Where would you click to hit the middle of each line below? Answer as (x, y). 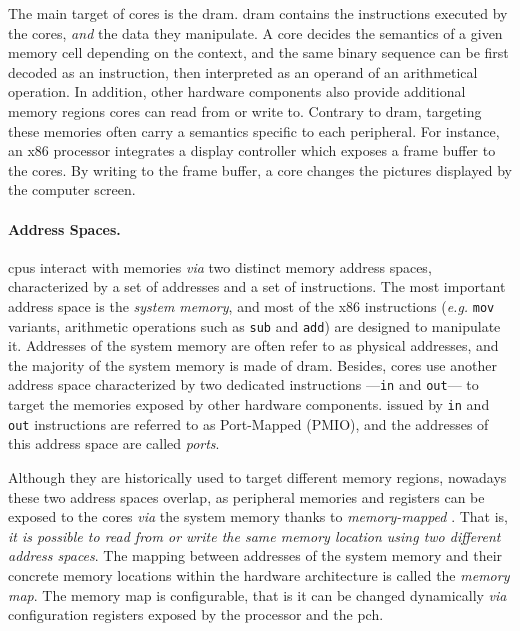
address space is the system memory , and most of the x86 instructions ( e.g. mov (251, 305)
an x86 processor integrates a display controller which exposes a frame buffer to (252, 150)
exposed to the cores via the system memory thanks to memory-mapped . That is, (258, 516)
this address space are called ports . (114, 443)
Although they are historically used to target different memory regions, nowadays (257, 476)
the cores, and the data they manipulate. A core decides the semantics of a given (255, 32)
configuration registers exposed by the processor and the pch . (196, 614)
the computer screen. (72, 189)
